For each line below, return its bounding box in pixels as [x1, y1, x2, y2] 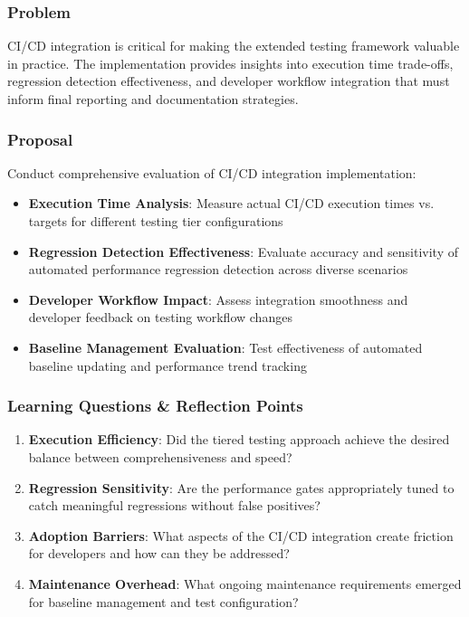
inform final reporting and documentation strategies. [7, 90, 299, 108]
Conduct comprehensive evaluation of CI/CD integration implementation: [7, 163, 416, 182]
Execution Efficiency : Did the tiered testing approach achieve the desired [28, 430, 450, 449]
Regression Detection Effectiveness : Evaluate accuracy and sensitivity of [28, 242, 458, 261]
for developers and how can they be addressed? [28, 544, 290, 563]
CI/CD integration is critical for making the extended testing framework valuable [7, 36, 460, 55]
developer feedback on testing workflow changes [28, 308, 292, 327]
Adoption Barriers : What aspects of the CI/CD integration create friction [28, 526, 454, 545]
